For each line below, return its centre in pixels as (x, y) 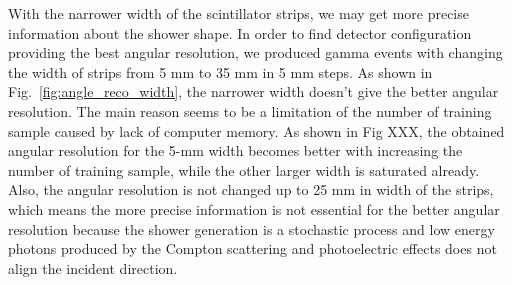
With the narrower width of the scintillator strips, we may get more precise (238, 13)
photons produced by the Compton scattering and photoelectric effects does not (252, 248)
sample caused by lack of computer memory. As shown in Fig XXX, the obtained (256, 130)
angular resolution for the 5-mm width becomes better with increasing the (235, 150)
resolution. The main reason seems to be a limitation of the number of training (250, 110)
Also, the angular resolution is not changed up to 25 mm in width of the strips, (251, 189)
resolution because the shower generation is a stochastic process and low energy (251, 228)
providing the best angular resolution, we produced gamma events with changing (255, 52)
